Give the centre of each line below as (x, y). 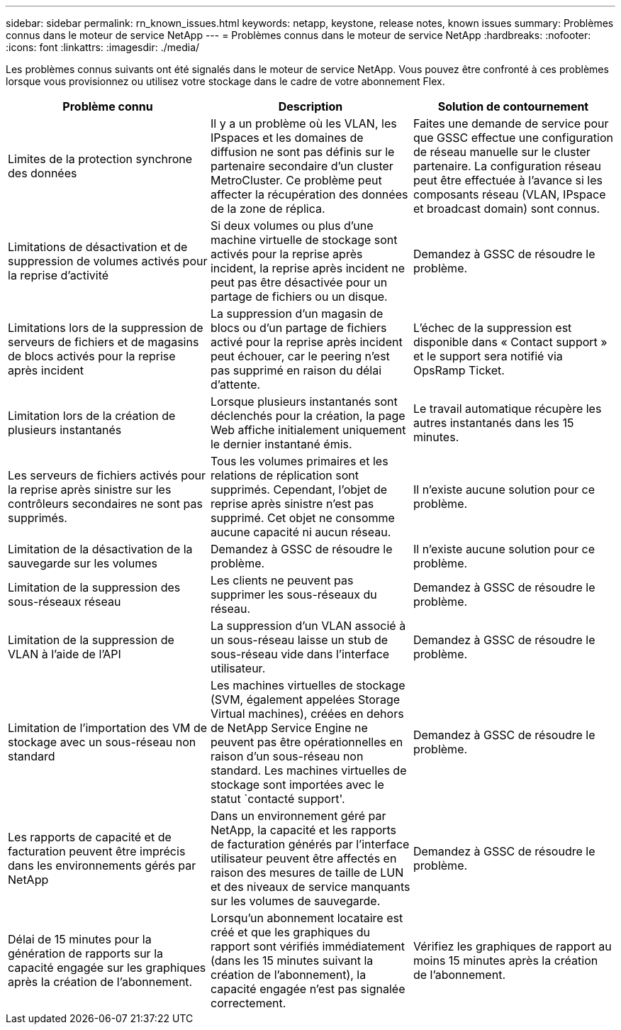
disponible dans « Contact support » (510, 342)
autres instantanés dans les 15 (493, 423)
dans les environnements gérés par (102, 865)
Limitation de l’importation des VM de (108, 728)
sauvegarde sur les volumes (83, 563)
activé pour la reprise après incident (306, 342)
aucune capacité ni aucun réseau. (301, 532)
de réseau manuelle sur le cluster (502, 152)
